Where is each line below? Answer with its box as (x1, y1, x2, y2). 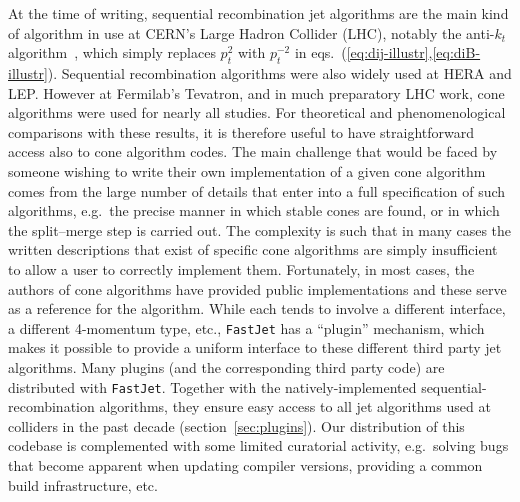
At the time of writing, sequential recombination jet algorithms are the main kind (8, 3, 509, 23)
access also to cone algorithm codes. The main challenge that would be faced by (8, 141, 498, 162)
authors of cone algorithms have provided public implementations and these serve (8, 278, 507, 299)
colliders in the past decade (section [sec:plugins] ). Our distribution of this (8, 415, 465, 436)
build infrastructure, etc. (8, 474, 158, 495)
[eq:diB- (432, 42, 481, 63)
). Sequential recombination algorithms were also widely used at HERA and (47, 62, 512, 83)
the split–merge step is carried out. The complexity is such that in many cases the (8, 219, 512, 240)
